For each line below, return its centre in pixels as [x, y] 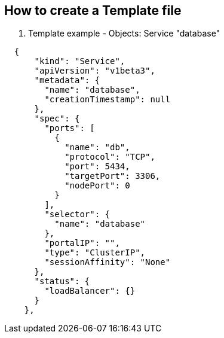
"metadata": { [67, 80]
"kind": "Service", [80, 61]
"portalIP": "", [82, 243]
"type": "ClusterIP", [95, 253]
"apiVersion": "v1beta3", [95, 71]
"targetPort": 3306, [113, 176]
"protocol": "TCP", [110, 157]
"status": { [62, 281]
